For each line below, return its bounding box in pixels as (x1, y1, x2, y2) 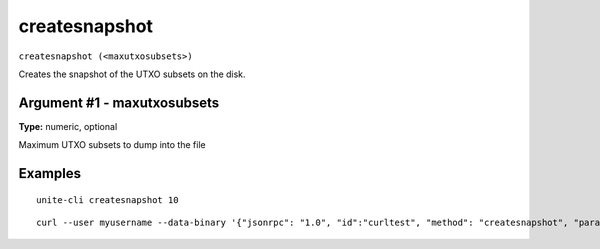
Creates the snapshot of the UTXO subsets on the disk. (18, 68, 246, 80)
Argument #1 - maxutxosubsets (18, 94, 220, 111)
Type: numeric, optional (18, 120, 118, 132)
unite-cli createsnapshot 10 (36, 194, 179, 205)
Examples (18, 165, 82, 182)
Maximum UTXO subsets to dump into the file (18, 139, 206, 151)
